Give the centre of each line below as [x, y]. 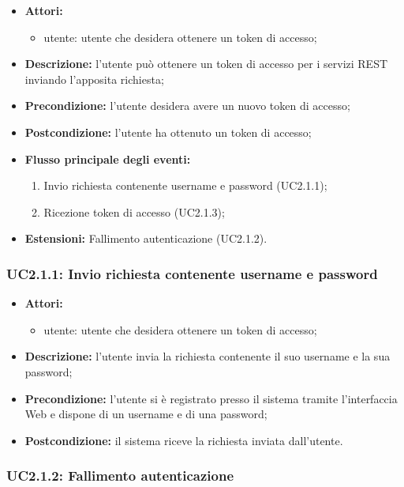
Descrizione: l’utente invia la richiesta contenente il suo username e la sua [208, 356]
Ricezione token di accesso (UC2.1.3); [134, 211]
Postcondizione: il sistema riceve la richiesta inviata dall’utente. [184, 440]
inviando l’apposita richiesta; [94, 79]
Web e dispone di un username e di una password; [146, 414]
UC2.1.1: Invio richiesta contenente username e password [192, 273]
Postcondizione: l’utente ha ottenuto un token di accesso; [168, 132]
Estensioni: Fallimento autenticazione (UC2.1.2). [146, 238]
